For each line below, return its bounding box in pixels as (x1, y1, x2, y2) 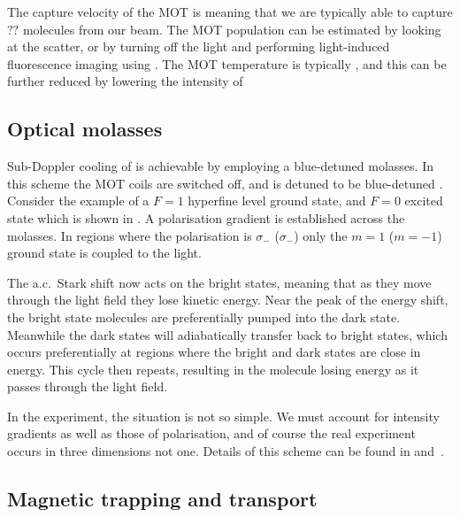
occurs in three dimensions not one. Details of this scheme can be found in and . (7, 442, 444, 460)
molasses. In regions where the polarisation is (7, 226, 252, 244)
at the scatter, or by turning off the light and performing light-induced (7, 37, 390, 56)
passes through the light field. (7, 377, 168, 396)
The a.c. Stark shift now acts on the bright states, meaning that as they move (7, 273, 432, 291)
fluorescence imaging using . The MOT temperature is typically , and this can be (7, 54, 447, 73)
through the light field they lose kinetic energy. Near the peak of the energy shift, (7, 290, 448, 309)
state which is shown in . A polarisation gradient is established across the (7, 208, 405, 227)
